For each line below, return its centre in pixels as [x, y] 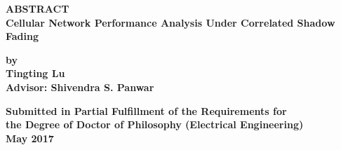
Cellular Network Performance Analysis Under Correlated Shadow [170, 22]
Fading [22, 36]
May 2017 [30, 138]
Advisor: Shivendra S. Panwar [80, 87]
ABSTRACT [38, 8]
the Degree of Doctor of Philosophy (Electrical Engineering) [155, 124]
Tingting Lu [35, 73]
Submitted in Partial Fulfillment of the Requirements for [146, 110]
